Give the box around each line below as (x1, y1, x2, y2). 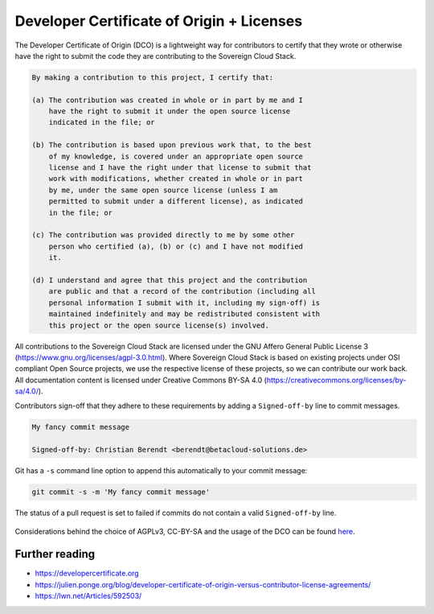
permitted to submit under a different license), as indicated (48, 197, 304, 206)
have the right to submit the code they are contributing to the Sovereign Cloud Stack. (14, 51, 297, 60)
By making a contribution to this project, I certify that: (31, 72, 274, 82)
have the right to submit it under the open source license (48, 107, 291, 116)
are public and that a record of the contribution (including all (48, 286, 317, 296)
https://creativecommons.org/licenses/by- (266, 375, 407, 385)
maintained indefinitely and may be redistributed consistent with (48, 310, 321, 319)
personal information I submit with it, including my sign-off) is (48, 298, 321, 307)
